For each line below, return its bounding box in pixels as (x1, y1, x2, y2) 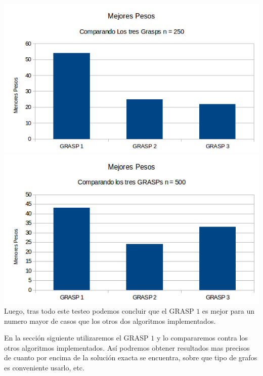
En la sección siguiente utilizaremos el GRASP (4, 332, 149, 343)
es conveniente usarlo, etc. (4, 362, 84, 372)
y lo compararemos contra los (156, 332, 248, 343)
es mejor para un (202, 306, 255, 316)
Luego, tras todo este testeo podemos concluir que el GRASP (4, 306, 194, 316)
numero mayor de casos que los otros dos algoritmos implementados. (4, 315, 216, 326)
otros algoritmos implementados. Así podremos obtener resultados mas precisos (4, 342, 250, 353)
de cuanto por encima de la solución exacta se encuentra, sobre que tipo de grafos (4, 352, 257, 363)
